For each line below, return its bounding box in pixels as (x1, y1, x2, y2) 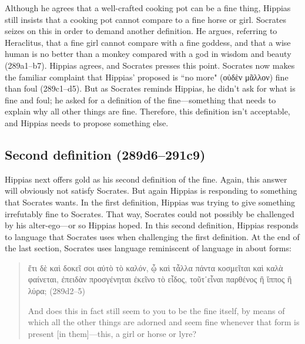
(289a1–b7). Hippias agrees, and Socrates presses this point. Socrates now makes (5, 59, 295, 71)
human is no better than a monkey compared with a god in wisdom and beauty (5, 48, 291, 60)
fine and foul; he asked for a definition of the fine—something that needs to (5, 93, 276, 106)
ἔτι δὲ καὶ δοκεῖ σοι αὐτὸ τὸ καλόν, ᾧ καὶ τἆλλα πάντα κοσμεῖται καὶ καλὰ (28, 261, 283, 274)
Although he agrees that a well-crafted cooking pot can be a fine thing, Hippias (5, 2, 291, 14)
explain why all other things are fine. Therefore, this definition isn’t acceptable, (5, 105, 290, 117)
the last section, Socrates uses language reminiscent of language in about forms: (5, 242, 291, 254)
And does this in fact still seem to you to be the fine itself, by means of (28, 304, 285, 316)
